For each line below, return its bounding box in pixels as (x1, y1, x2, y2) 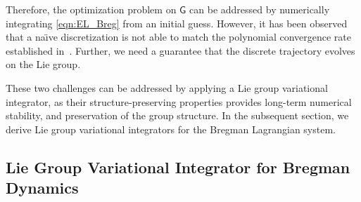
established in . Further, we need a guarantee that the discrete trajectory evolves (6, 43, 355, 58)
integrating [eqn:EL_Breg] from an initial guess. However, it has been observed (6, 15, 348, 30)
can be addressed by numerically (189, 2, 330, 16)
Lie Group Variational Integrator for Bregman (6, 156, 350, 177)
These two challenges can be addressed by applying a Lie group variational (6, 80, 328, 95)
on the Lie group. (6, 57, 81, 72)
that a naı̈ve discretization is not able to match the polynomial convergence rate (6, 29, 352, 44)
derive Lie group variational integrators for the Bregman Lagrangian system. (6, 121, 336, 136)
